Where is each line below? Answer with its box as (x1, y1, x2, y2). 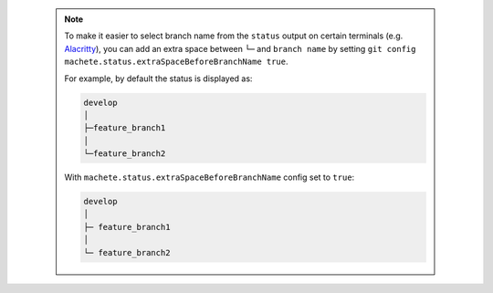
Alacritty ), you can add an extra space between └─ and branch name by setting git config (64, 43, 416, 54)
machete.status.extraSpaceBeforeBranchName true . (64, 56, 288, 68)
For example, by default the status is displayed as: (64, 73, 253, 84)
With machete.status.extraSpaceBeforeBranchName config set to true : (64, 172, 355, 183)
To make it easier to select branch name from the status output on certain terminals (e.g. (64, 30, 404, 41)
